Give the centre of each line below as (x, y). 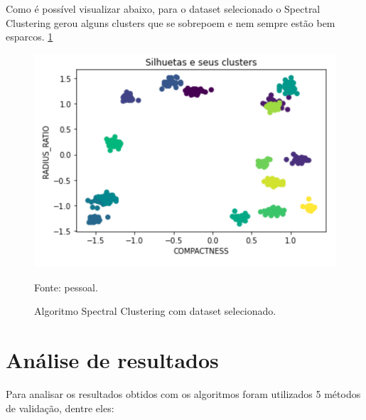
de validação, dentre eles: (60, 408)
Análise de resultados (112, 360)
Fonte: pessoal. (66, 287)
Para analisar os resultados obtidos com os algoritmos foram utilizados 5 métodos (183, 393)
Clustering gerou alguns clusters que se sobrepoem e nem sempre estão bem (171, 22)
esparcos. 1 (29, 37)
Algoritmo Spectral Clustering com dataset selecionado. (155, 311)
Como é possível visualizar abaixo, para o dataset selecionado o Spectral (163, 9)
